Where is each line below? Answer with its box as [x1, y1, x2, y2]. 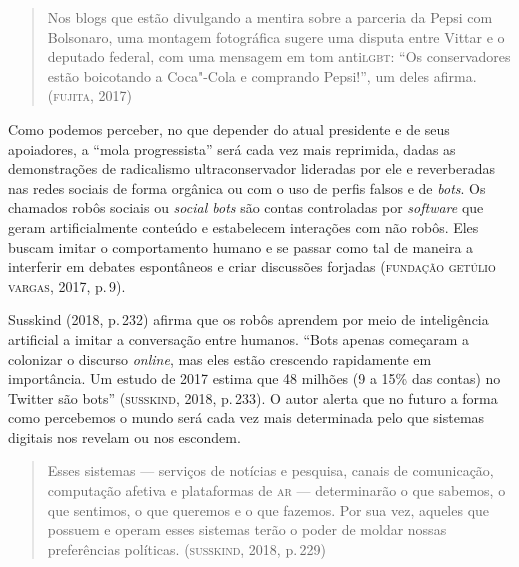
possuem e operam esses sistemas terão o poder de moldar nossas [47, 519, 447, 540]
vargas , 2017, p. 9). [8, 275, 126, 296]
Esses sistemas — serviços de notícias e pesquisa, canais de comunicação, [47, 460, 494, 481]
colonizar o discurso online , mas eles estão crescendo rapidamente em [8, 348, 432, 369]
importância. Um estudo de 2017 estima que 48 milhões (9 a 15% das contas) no [8, 368, 501, 389]
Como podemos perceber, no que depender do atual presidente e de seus [8, 118, 450, 139]
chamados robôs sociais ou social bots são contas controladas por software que [8, 197, 484, 218]
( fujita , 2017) [47, 85, 132, 106]
